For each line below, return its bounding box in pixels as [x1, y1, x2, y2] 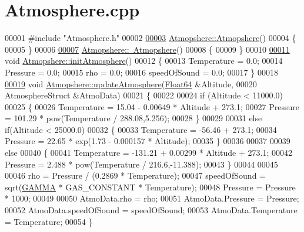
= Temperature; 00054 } [5, 215, 93, 227]
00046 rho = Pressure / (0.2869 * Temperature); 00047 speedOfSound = [5, 169, 266, 182]
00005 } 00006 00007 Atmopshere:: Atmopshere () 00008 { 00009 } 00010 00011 [5, 43, 290, 55]
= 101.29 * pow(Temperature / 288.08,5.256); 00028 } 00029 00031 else [5, 112, 262, 124]
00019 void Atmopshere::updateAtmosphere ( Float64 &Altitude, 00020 [5, 77, 257, 90]
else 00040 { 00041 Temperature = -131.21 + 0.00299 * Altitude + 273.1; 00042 [5, 146, 292, 159]
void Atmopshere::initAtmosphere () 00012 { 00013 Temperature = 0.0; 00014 [5, 54, 283, 67]
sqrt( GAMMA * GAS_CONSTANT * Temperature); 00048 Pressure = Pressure [5, 180, 296, 193]
